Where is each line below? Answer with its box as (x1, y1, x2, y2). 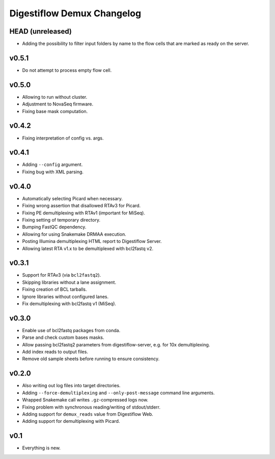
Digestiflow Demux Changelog (9, 8, 142, 19)
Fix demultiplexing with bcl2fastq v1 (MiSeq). (22, 301, 117, 307)
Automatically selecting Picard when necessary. (22, 195, 123, 201)
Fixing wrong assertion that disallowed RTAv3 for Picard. (22, 203, 141, 209)
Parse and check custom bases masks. (22, 334, 104, 341)
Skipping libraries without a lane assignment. (22, 279, 117, 285)
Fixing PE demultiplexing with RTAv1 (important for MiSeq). (22, 209, 145, 216)
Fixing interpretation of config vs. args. (22, 135, 104, 141)
